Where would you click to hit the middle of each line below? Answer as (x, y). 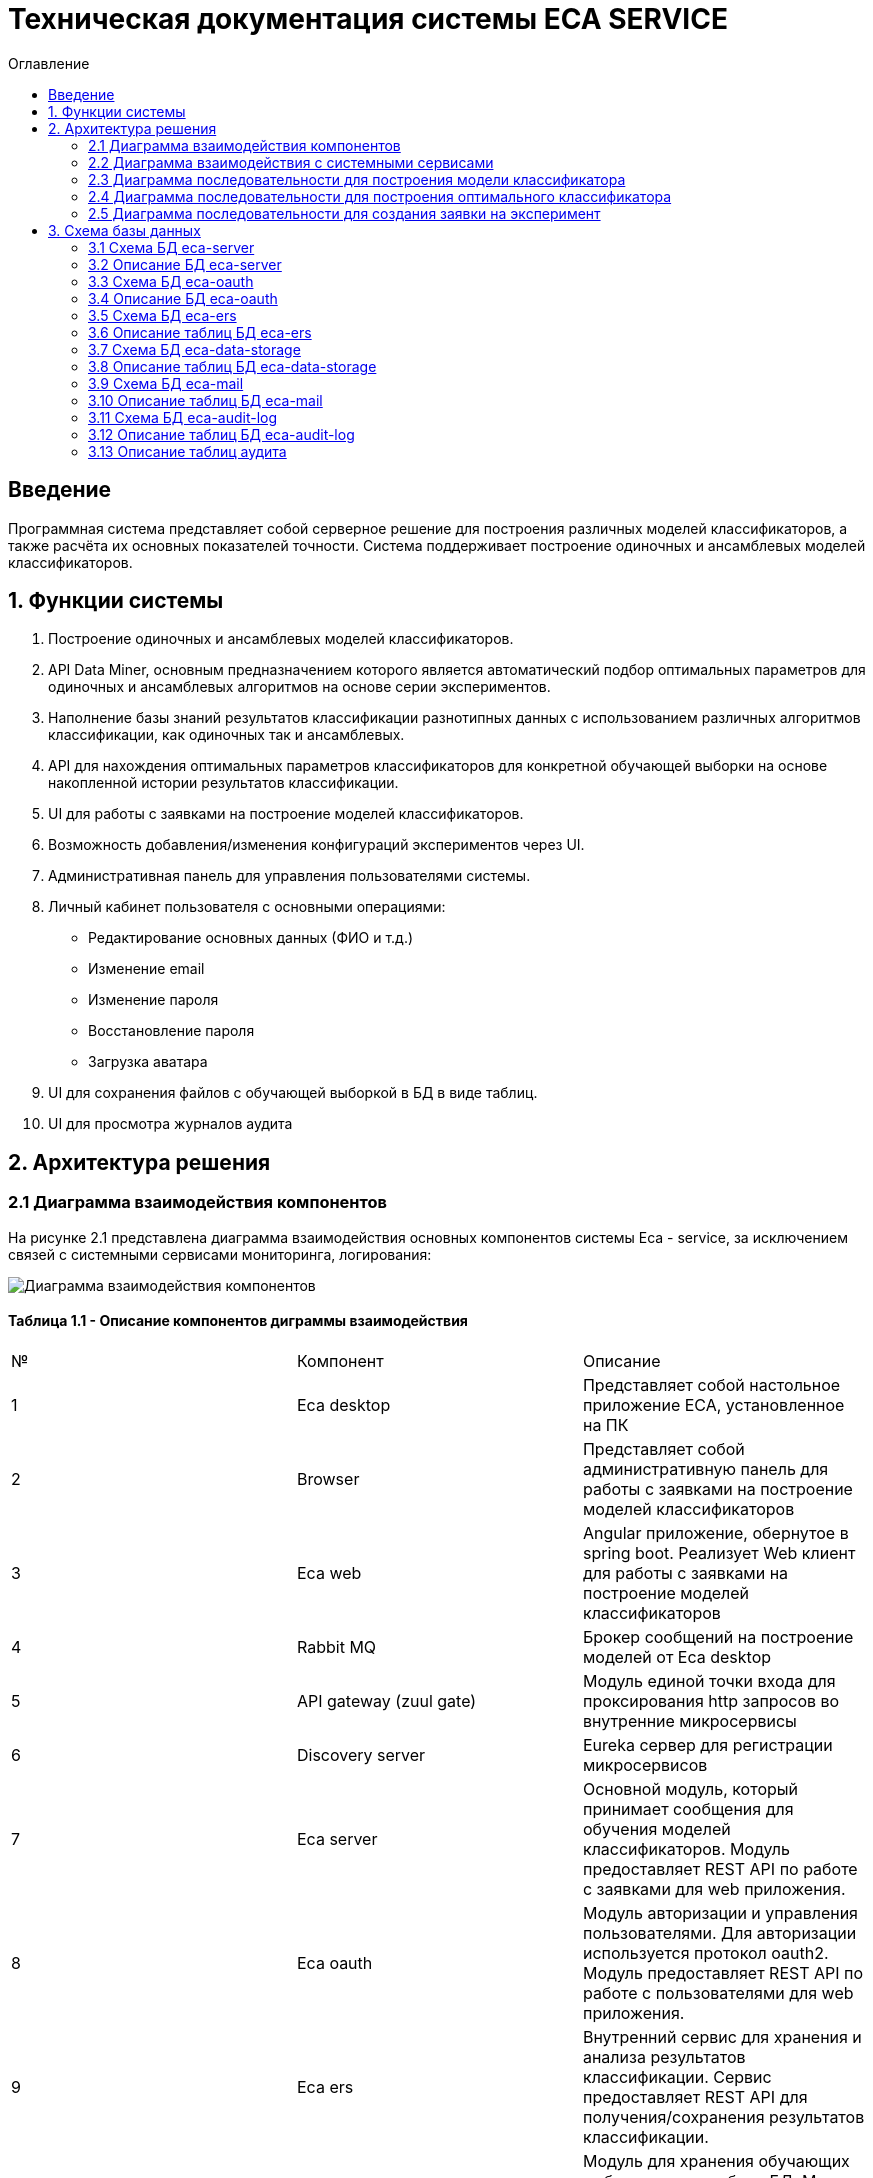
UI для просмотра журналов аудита (170, 1124)
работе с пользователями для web (718, 1992)
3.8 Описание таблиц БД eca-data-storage (232, 366)
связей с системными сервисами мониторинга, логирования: (220, 1254)
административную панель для (705, 1468)
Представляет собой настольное (711, 1384)
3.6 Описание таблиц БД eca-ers (200, 332)
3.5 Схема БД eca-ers (162, 315)
